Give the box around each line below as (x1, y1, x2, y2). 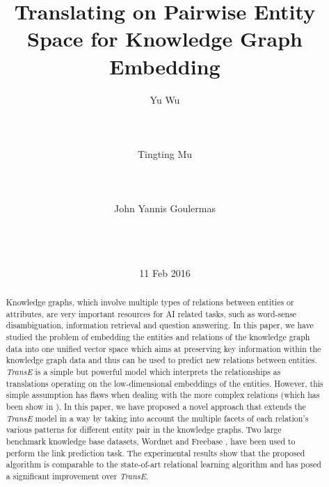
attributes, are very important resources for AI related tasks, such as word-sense (6, 308, 297, 319)
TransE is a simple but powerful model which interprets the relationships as (6, 365, 281, 377)
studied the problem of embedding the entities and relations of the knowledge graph (6, 330, 310, 342)
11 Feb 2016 (139, 265, 191, 280)
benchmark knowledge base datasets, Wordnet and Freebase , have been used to (6, 435, 296, 447)
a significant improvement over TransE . (6, 470, 149, 481)
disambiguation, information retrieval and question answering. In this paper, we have (6, 319, 314, 331)
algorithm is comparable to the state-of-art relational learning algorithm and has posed (6, 458, 321, 470)
